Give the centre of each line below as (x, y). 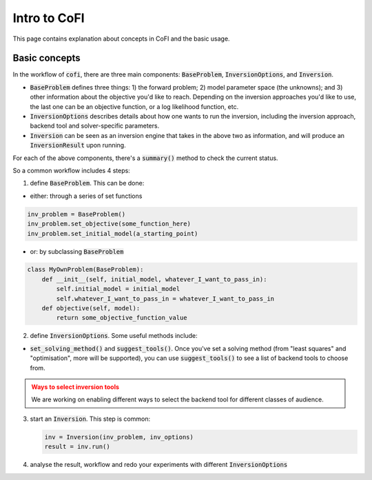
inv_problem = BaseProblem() (76, 214)
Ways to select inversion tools (75, 387)
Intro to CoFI (49, 18)
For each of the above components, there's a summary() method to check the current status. (145, 158)
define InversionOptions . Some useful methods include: (114, 336)
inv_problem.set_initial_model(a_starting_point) (113, 233)
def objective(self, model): (91, 308)
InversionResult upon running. (78, 146)
